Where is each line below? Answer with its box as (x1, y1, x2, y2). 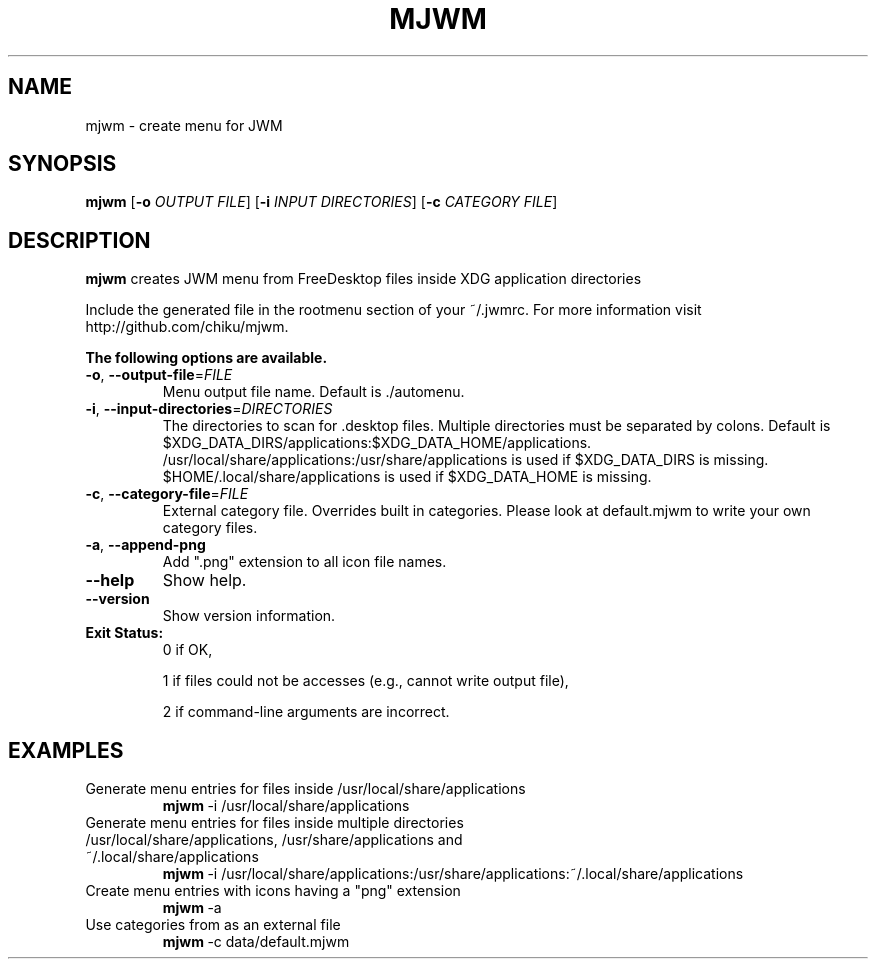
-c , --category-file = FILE (85, 485, 249, 503)
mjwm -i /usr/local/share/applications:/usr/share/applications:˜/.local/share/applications (162, 865, 744, 883)
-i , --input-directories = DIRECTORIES (85, 400, 333, 418)
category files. (162, 519, 258, 537)
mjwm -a (162, 899, 222, 917)
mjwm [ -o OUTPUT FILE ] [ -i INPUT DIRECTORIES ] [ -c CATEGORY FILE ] (85, 193, 558, 211)
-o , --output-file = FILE (85, 366, 233, 384)
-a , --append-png (85, 536, 206, 554)
